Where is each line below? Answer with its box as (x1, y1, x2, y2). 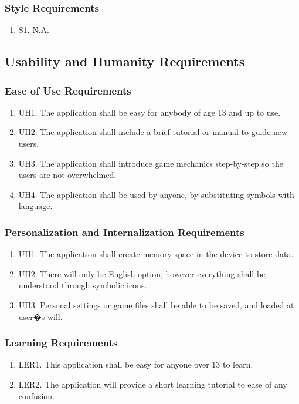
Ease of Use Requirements (5, 83, 131, 97)
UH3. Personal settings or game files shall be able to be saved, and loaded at (18, 298, 294, 311)
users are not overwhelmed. (18, 169, 117, 181)
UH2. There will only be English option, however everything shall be (18, 267, 266, 280)
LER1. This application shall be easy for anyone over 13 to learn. (18, 358, 253, 371)
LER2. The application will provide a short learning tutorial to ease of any (18, 378, 287, 390)
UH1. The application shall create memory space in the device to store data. (18, 248, 294, 260)
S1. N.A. (18, 23, 49, 36)
